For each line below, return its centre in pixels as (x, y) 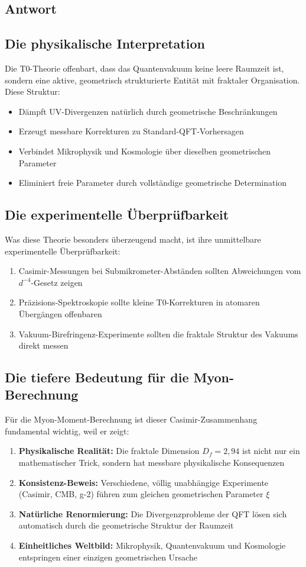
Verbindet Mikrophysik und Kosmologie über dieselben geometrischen (145, 151)
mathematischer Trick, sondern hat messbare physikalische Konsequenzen (152, 463)
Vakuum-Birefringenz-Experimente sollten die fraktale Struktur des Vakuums (158, 334)
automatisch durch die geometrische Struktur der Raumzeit (126, 525)
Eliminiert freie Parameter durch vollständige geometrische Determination (153, 183)
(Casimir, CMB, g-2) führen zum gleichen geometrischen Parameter (141, 494)
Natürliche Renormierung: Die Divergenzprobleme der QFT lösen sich (153, 513)
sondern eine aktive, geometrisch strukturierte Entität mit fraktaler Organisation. (152, 80)
